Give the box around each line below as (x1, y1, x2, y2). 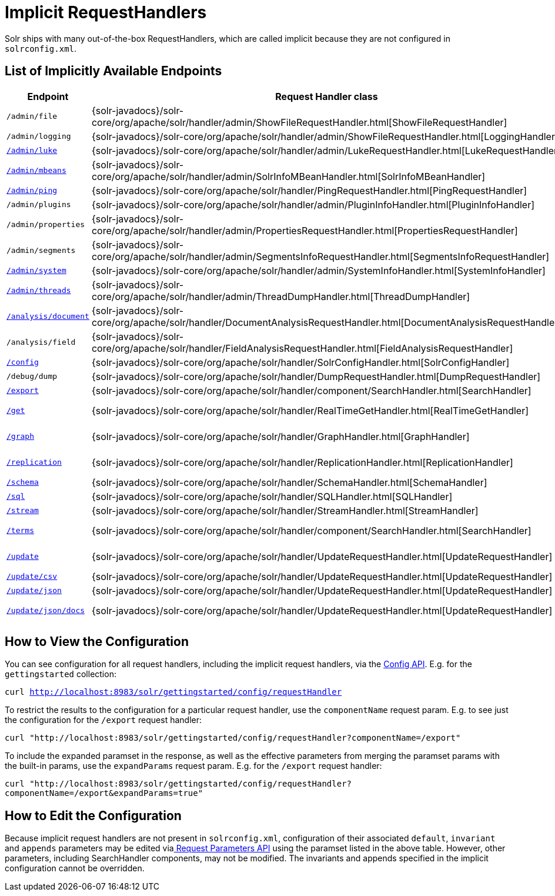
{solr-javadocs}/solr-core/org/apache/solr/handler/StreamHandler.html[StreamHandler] (91, 504, 479, 517)
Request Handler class (275, 90, 378, 102)
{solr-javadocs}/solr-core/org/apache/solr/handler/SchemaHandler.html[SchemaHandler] (91, 476, 487, 488)
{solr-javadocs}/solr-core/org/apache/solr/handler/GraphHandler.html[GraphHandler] (91, 430, 470, 442)
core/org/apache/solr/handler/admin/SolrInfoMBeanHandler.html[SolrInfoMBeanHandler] (91, 170, 486, 182)
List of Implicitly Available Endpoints (5, 64, 222, 79)
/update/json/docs (6, 606, 85, 615)
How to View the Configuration (5, 634, 189, 649)
